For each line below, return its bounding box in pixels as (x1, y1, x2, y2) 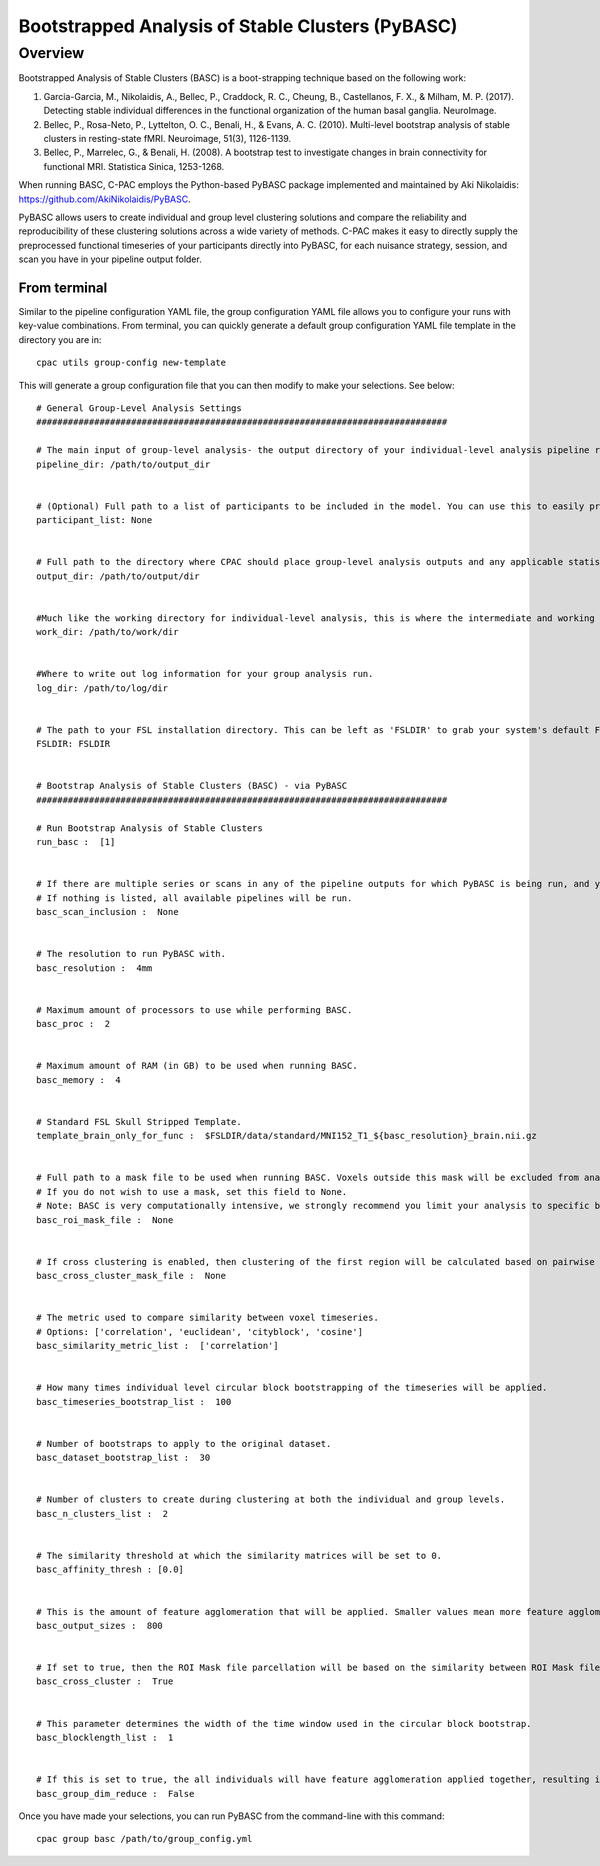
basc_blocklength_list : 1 (36, 1732, 174, 1744)
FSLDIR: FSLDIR (36, 738, 111, 750)
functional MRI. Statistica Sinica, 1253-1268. (43, 160, 225, 172)
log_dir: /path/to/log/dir (36, 682, 169, 694)
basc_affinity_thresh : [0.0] (36, 1564, 185, 1575)
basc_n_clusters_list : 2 (36, 1508, 169, 1519)
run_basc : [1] (36, 836, 116, 848)
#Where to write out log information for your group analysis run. (36, 668, 374, 680)
